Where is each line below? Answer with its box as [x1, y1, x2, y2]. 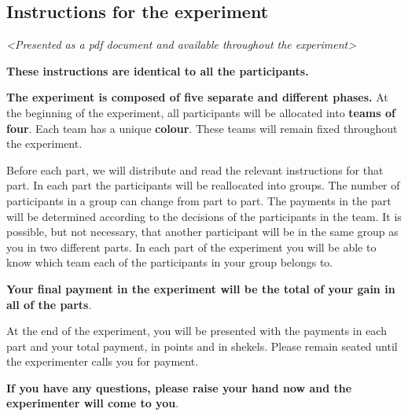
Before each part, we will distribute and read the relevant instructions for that [6, 161, 384, 178]
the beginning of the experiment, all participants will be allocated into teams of [6, 104, 395, 120]
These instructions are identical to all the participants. [6, 62, 309, 79]
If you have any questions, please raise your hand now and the [6, 379, 352, 396]
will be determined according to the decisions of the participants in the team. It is [6, 208, 402, 224]
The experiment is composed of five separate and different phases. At [6, 89, 388, 105]
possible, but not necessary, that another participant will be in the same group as [6, 223, 399, 240]
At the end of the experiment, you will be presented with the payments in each [6, 322, 387, 339]
